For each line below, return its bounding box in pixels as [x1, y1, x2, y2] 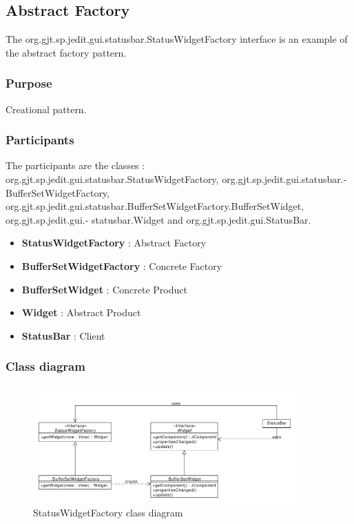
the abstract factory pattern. [6, 45, 127, 59]
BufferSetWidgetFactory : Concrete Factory [21, 258, 222, 273]
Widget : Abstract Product [21, 305, 141, 320]
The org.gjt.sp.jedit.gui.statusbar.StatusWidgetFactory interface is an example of [6, 32, 348, 46]
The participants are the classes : [6, 158, 145, 173]
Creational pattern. [6, 101, 87, 116]
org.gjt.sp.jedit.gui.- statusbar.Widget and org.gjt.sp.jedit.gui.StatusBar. [6, 212, 311, 226]
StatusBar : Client [21, 328, 105, 342]
